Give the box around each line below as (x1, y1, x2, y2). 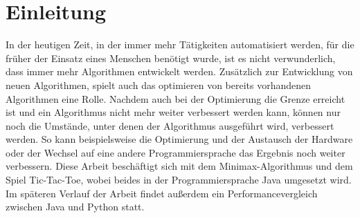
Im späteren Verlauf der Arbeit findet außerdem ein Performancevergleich (6, 186, 318, 200)
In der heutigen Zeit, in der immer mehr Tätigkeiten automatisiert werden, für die (6, 37, 354, 52)
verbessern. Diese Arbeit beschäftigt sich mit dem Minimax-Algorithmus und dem (6, 159, 353, 173)
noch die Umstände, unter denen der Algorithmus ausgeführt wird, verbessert (6, 118, 334, 132)
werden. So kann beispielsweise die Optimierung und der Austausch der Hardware (6, 132, 353, 146)
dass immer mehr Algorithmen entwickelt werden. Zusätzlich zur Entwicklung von (6, 64, 353, 79)
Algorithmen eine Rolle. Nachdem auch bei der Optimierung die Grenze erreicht (6, 91, 345, 106)
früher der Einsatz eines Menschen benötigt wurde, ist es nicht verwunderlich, (6, 50, 336, 65)
